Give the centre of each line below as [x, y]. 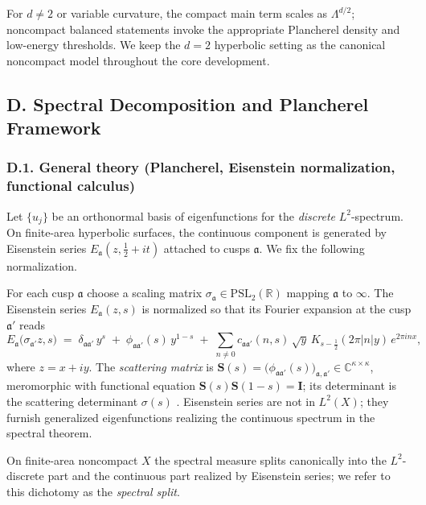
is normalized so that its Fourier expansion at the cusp [276, 308]
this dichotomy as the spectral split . [93, 491]
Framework [54, 128]
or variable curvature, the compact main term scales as [192, 13]
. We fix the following [312, 248]
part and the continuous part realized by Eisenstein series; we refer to [219, 476]
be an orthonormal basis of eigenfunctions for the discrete [193, 215]
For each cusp [40, 293]
